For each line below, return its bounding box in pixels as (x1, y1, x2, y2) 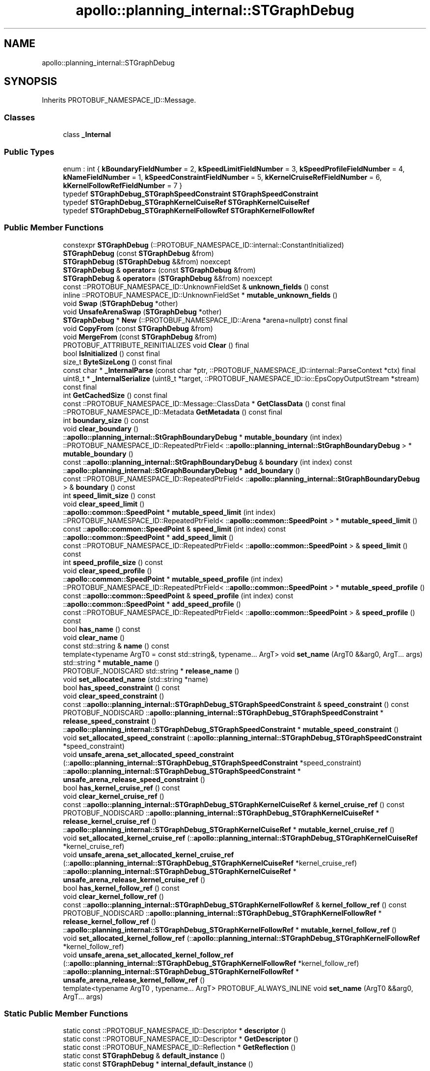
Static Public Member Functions (4, 1009, 129, 1019)
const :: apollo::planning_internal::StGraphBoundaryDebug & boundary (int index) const (63, 457, 352, 466)
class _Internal (63, 130, 111, 139)
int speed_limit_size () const (63, 491, 156, 500)
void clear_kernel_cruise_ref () (63, 791, 164, 800)
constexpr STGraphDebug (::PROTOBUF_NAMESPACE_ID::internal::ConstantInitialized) (63, 240, 344, 249)
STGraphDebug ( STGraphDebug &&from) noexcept (63, 257, 231, 266)
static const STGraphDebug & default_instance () (63, 1051, 225, 1060)
